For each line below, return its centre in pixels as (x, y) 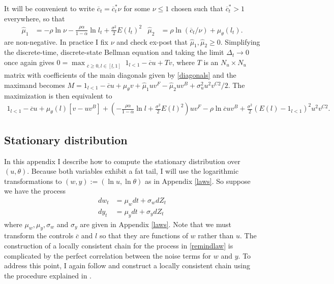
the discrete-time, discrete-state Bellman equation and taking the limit (114, 52)
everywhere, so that (35, 18)
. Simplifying (240, 41)
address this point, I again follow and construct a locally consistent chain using (127, 265)
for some (137, 8)
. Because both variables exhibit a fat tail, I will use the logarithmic (133, 171)
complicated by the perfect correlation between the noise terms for (108, 255)
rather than (216, 235)
